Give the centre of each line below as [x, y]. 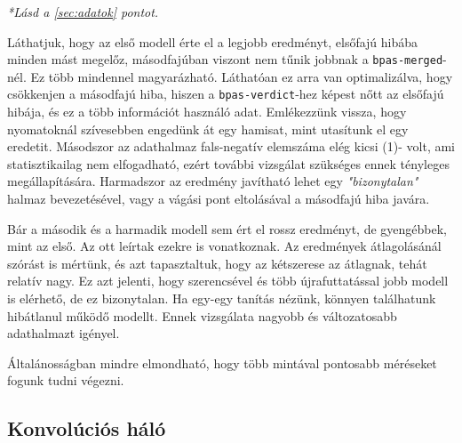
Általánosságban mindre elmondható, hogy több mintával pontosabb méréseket [222, 362]
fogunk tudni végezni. [66, 380]
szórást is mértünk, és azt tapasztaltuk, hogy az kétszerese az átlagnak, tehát [217, 263]
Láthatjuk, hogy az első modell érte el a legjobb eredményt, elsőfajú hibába [213, 41]
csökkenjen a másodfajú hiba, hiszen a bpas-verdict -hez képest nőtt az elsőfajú [226, 94]
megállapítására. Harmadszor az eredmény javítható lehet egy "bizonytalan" [213, 181]
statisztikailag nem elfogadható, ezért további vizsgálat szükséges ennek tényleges [228, 163]
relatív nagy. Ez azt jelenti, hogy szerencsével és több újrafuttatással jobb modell [228, 281]
